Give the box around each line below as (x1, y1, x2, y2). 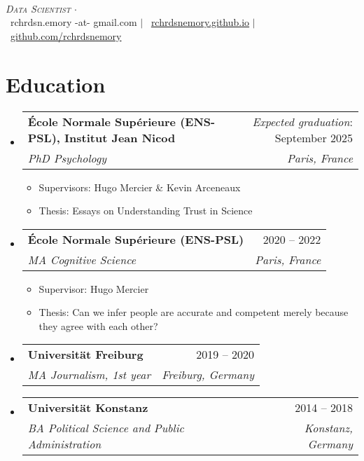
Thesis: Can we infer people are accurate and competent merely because (38, 305, 349, 319)
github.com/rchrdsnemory (10, 28, 122, 43)
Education (6, 69, 106, 98)
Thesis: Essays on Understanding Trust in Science (38, 203, 253, 218)
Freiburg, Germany (162, 366, 254, 383)
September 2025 (274, 129, 353, 146)
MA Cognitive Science (27, 251, 136, 268)
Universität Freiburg (27, 346, 143, 363)
